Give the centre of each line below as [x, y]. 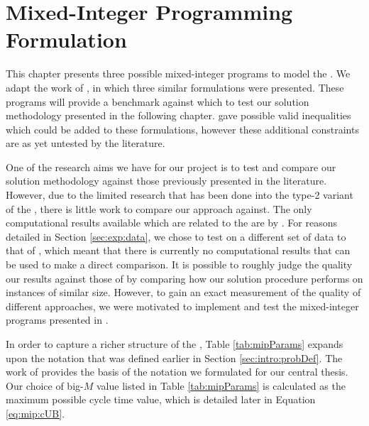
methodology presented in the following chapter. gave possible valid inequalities [178, 115]
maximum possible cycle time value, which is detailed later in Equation [161, 399]
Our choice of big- [45, 385]
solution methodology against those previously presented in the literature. [166, 181]
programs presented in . [57, 320]
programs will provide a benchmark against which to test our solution [158, 101]
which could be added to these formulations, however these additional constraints [182, 129]
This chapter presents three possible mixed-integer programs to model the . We [178, 73]
